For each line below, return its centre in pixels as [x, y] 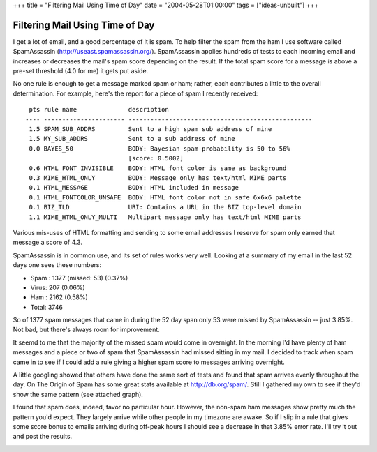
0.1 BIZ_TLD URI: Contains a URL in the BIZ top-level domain [165, 207]
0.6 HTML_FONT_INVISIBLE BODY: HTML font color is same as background [158, 168]
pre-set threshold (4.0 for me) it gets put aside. [81, 71]
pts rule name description [99, 110]
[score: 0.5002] [156, 158]
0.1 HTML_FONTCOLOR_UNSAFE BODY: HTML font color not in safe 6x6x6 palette [165, 197]
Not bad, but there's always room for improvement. [86, 330]
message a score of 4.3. [48, 242]
